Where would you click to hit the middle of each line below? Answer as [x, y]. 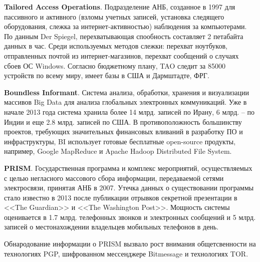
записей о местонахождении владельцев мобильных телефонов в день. [111, 227]
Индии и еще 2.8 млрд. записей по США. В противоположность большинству [123, 121]
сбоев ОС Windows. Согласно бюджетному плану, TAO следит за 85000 [115, 65]
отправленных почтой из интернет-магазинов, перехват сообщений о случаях [121, 55]
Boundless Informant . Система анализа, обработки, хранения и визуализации [126, 92]
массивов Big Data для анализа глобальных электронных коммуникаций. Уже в [125, 102]
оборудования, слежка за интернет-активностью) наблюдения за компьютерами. [125, 26]
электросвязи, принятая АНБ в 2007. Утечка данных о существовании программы [129, 188]
